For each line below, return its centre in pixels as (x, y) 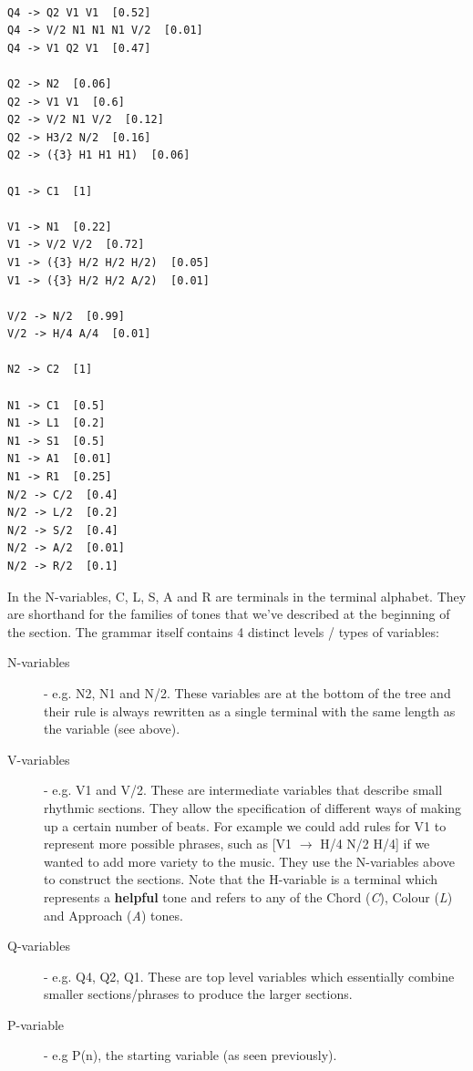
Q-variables (39, 946)
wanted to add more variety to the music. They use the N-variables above (250, 861)
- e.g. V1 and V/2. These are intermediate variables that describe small (243, 790)
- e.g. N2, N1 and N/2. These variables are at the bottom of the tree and (247, 692)
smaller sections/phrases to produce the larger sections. (198, 994)
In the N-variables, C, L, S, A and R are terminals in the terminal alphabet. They (237, 596)
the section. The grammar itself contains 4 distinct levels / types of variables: (223, 631)
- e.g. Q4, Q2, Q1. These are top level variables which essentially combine (249, 976)
